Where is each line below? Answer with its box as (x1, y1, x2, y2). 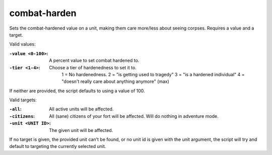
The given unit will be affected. (49, 127, 113, 133)
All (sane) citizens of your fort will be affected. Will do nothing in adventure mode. (49, 113, 219, 119)
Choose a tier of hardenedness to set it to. (49, 64, 137, 70)
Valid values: (9, 41, 36, 47)
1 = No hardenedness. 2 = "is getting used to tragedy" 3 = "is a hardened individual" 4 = (61, 71, 245, 77)
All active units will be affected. (49, 106, 114, 112)
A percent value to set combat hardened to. (49, 58, 140, 64)
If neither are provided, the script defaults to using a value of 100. (9, 88, 146, 94)
